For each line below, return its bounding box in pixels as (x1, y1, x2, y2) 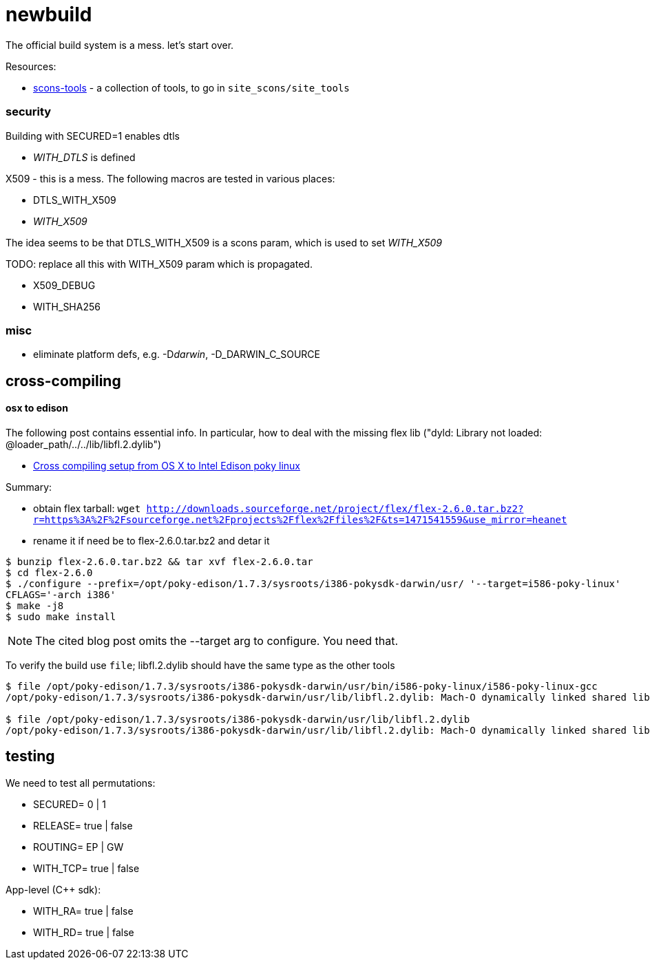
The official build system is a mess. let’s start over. (6, 39, 234, 51)
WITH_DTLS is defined (33, 151, 136, 163)
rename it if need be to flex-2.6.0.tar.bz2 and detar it (33, 534, 270, 547)
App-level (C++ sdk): (6, 883, 101, 895)
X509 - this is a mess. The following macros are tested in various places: (6, 172, 335, 184)
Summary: (6, 480, 52, 493)
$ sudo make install (6, 611, 116, 622)
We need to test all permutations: (6, 776, 156, 789)
